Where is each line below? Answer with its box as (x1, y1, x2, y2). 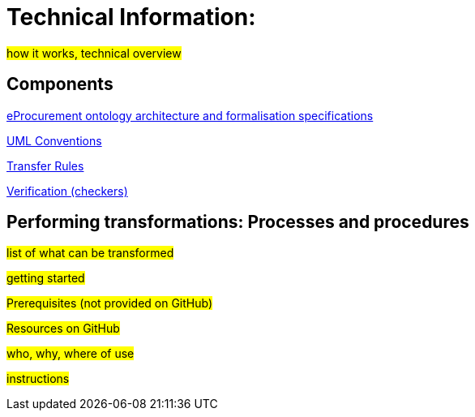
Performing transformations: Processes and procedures (6, 212, 469, 233)
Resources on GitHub (6, 321, 120, 336)
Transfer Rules (6, 158, 84, 173)
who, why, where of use (6, 346, 135, 361)
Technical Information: (6, 3, 256, 31)
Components (6, 74, 113, 95)
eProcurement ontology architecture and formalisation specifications (6, 108, 374, 123)
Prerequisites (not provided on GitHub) (6, 296, 213, 311)
